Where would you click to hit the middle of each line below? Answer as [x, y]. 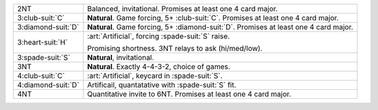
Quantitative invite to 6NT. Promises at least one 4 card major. [189, 94]
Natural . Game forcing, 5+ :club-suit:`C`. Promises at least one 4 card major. [213, 18]
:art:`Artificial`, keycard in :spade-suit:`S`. [155, 76]
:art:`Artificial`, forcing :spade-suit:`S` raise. [159, 36]
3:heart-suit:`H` [42, 42]
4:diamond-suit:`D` [48, 85]
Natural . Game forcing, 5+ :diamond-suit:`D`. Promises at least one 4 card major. [220, 27]
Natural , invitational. [120, 57]
